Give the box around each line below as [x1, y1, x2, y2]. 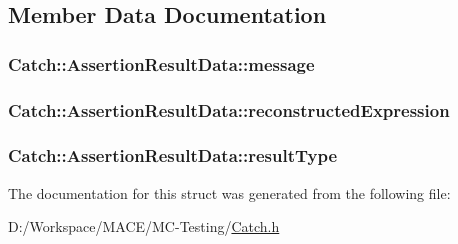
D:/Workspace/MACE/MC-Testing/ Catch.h [8, 216, 280, 237]
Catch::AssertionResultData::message [8, 51, 315, 76]
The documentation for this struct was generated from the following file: [8, 182, 451, 203]
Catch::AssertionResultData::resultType [8, 143, 338, 168]
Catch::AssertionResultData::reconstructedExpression [8, 97, 450, 122]
